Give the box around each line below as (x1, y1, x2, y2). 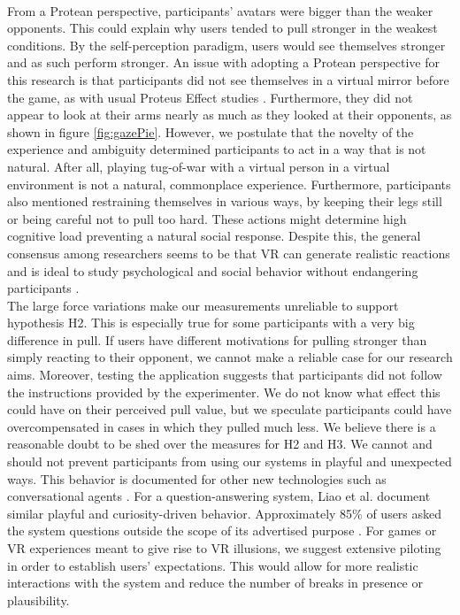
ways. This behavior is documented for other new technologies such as (7, 469, 387, 488)
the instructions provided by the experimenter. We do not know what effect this (7, 382, 441, 401)
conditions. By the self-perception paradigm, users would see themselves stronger (7, 35, 446, 54)
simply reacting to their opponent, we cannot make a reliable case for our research (7, 348, 453, 366)
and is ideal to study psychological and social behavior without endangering (7, 261, 418, 280)
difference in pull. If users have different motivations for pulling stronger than (7, 330, 427, 349)
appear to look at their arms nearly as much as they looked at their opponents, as (7, 105, 452, 124)
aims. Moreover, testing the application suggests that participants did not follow (7, 365, 442, 384)
